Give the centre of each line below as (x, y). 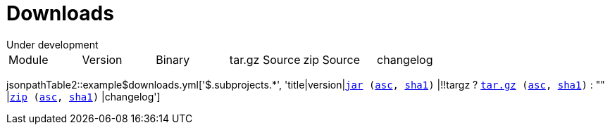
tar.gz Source (265, 59)
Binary (173, 59)
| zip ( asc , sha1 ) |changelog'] (83, 96)
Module (29, 59)
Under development (52, 44)
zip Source (331, 59)
